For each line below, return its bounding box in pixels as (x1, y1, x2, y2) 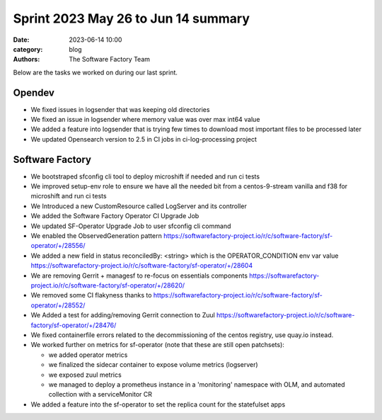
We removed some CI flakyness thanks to (30, 291, 152, 300)
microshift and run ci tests (30, 192, 107, 200)
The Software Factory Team (69, 55, 151, 64)
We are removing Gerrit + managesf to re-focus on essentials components (30, 271, 248, 280)
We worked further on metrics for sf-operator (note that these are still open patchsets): (30, 341, 284, 349)
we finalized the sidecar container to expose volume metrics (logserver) (48, 361, 258, 369)
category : (13, 45, 43, 53)
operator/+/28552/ (30, 301, 86, 310)
